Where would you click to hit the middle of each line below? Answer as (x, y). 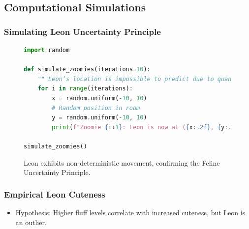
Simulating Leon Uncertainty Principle (82, 31)
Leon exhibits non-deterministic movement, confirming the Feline (122, 162)
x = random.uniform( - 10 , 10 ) (99, 98)
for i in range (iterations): (85, 89)
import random (47, 50)
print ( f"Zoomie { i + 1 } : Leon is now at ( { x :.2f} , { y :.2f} (147, 127)
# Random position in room (96, 108)
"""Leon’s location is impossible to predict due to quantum (140, 79)
